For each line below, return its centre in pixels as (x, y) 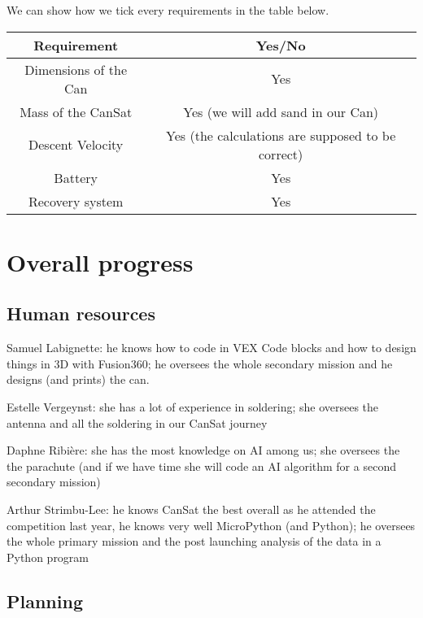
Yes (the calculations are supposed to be (281, 135)
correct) (281, 154)
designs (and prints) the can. (78, 379)
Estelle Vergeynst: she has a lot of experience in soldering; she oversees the (193, 406)
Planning (45, 601)
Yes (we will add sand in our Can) (281, 111)
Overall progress (100, 261)
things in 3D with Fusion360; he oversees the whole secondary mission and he (200, 363)
